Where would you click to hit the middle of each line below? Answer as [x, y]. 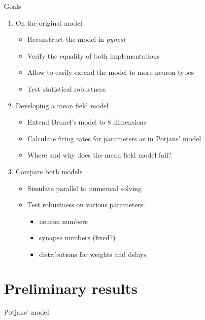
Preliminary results [71, 288]
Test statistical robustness [67, 88]
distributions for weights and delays [93, 254]
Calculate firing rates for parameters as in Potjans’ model [114, 138]
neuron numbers [63, 221]
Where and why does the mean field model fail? [99, 155]
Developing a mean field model [62, 105]
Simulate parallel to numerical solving [85, 188]
